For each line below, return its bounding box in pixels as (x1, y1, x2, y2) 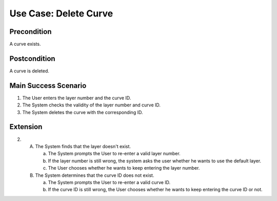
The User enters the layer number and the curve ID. (22, 95, 131, 101)
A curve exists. (9, 41, 41, 47)
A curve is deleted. (9, 67, 50, 74)
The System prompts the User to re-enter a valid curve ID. (48, 179, 171, 185)
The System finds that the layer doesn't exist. (35, 143, 131, 149)
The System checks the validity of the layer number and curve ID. (22, 102, 161, 108)
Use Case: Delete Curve (9, 8, 113, 19)
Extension (9, 122, 43, 131)
